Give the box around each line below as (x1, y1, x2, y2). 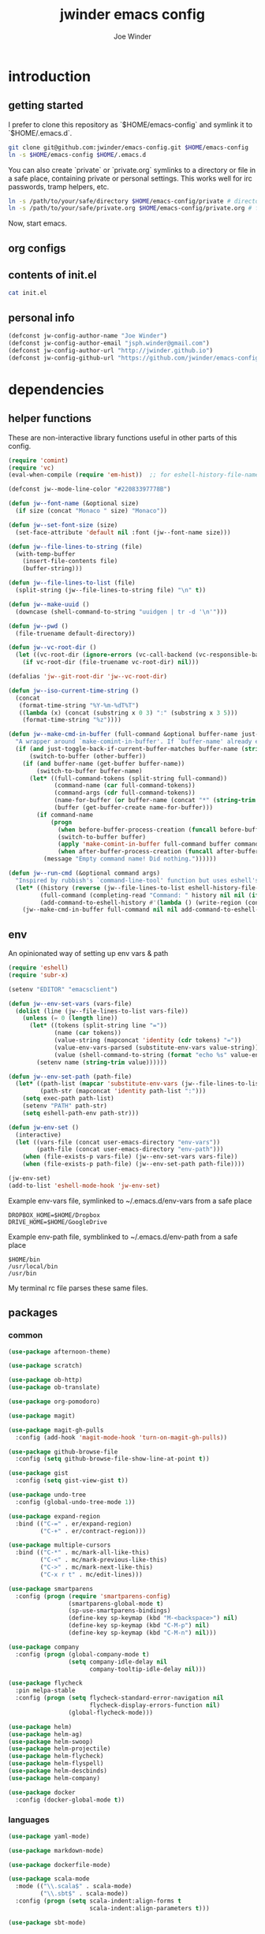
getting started (8, 99, 84, 112)
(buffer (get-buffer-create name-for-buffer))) (54, 804, 214, 812)
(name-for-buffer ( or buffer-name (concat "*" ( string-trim (54, 797, 256, 805)
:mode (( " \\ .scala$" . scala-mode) (15, 1883, 132, 1891)
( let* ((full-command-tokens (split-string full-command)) (28, 775, 227, 782)
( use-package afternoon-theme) (8, 1347, 111, 1356)
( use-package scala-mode (8, 1875, 90, 1883)
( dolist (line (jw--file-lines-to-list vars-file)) (15, 1007, 189, 1015)
